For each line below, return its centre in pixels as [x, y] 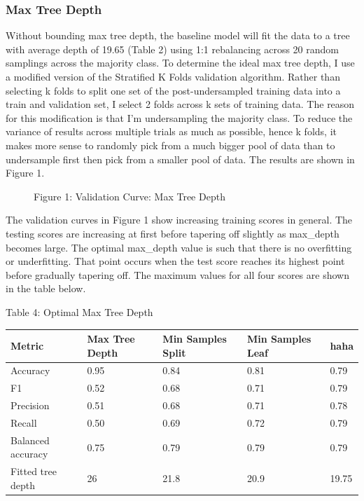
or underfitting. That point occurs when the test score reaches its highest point [175, 261]
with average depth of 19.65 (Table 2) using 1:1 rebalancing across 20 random [172, 49]
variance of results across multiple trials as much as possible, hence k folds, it [171, 131]
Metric [27, 345]
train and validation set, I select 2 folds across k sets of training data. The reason [180, 104]
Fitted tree [34, 471]
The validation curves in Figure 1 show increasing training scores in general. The [179, 220]
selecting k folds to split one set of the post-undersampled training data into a [173, 90]
